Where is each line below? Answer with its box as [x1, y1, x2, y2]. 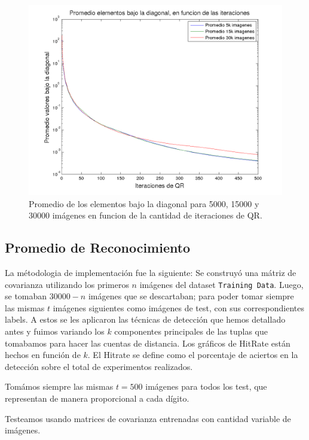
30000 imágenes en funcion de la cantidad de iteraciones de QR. [29, 209, 262, 221]
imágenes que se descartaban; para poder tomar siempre [88, 290, 294, 302]
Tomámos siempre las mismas [5, 380, 114, 393]
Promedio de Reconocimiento [5, 238, 191, 257]
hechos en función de [5, 348, 81, 361]
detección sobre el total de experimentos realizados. [5, 360, 193, 372]
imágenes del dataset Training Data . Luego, [139, 278, 304, 290]
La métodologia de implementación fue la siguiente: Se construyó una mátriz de [5, 266, 296, 278]
